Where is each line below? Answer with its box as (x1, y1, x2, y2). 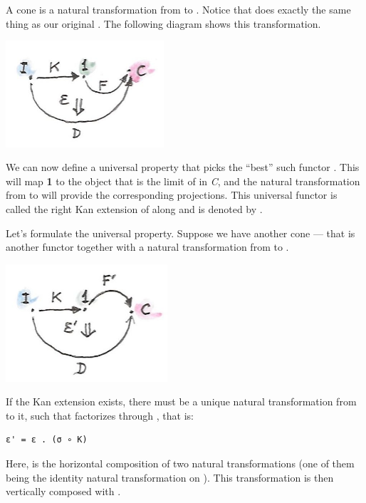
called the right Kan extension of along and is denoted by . (6, 202, 263, 217)
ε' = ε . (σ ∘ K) (6, 435, 88, 445)
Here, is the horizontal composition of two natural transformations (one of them (6, 456, 355, 471)
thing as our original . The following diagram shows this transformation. (6, 16, 321, 31)
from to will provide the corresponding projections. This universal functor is (6, 187, 338, 202)
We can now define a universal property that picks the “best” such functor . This (6, 160, 360, 175)
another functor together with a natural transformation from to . (6, 239, 289, 254)
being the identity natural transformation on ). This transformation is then (6, 470, 334, 484)
